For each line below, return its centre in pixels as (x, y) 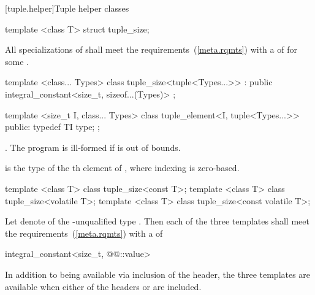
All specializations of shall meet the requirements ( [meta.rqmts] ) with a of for (151, 49)
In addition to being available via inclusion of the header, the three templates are (158, 274)
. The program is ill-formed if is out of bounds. (93, 147)
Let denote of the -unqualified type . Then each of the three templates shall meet (157, 221)
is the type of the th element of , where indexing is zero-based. (122, 168)
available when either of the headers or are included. (103, 286)
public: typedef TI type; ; (52, 127)
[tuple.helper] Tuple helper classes (67, 8)
